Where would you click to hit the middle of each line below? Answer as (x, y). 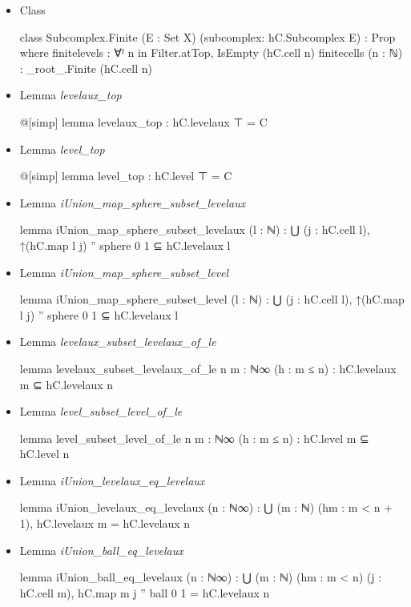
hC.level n (44, 454)
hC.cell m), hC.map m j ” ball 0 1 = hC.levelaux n (145, 592)
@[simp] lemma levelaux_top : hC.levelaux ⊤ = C (143, 121)
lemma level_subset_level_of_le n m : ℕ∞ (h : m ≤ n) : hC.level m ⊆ (194, 438)
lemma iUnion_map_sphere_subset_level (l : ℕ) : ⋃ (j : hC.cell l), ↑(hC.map (212, 299)
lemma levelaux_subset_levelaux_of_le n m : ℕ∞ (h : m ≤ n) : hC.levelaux (208, 368)
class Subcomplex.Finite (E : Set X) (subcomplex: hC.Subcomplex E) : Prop (208, 36)
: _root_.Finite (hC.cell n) (86, 68)
